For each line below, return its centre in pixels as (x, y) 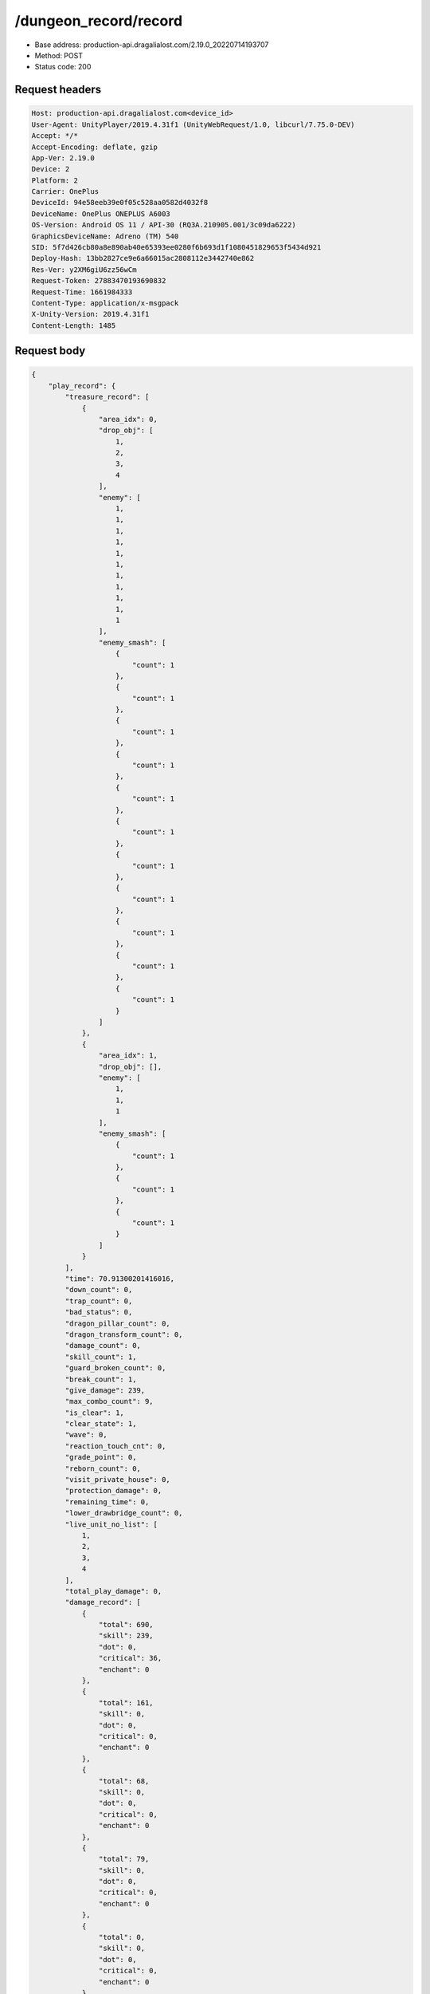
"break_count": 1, (101, 1379)
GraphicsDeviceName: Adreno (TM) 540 (105, 236)
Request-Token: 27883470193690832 (99, 281)
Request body (50, 351)
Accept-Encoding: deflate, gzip (95, 147)
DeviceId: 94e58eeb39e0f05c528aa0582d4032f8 (120, 203)
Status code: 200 (63, 67)
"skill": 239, (126, 1636)
